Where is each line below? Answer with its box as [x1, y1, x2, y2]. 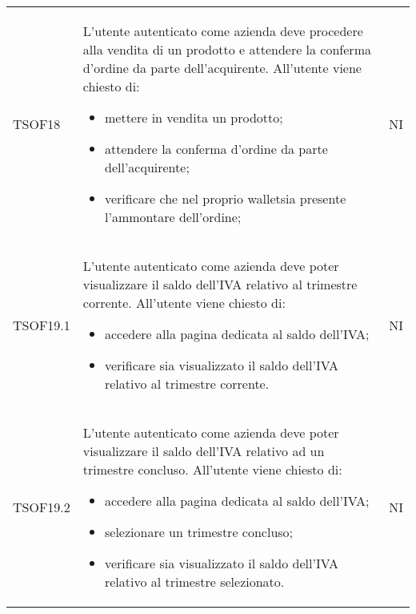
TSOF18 [13, 115, 61, 133]
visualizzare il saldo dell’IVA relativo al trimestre [82, 275, 358, 293]
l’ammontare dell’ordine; [104, 208, 242, 226]
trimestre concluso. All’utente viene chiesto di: [82, 460, 342, 479]
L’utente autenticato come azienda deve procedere [82, 22, 363, 40]
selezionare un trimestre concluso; [104, 523, 294, 541]
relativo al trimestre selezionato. [104, 572, 285, 591]
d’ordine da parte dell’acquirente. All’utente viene [82, 59, 362, 77]
